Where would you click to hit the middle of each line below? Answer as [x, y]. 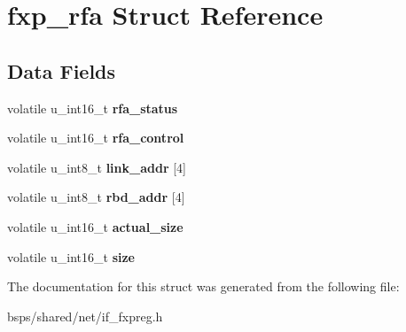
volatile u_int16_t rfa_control [96, 138]
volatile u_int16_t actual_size [95, 226]
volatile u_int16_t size [71, 256]
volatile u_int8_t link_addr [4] [97, 167]
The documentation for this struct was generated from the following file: [203, 286]
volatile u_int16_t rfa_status [93, 108]
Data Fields [62, 70]
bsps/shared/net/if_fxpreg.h [85, 316]
